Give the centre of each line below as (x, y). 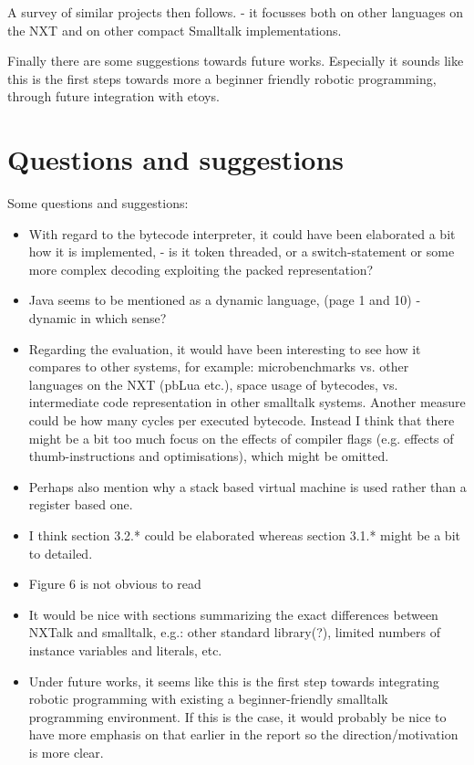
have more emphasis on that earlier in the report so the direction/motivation (243, 734)
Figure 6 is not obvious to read (115, 584)
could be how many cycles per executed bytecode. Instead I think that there (242, 420)
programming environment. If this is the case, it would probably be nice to (237, 716)
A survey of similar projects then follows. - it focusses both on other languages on (236, 12)
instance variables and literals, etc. (125, 650)
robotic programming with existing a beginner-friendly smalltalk (208, 699)
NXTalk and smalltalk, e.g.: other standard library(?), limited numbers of (235, 632)
